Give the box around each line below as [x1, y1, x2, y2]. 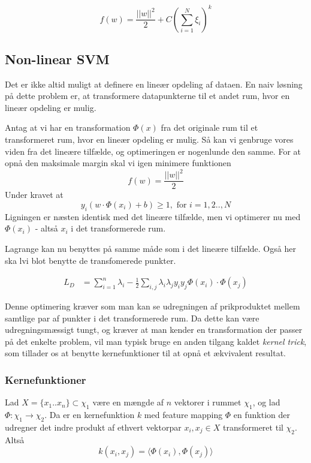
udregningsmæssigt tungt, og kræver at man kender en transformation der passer [5, 323, 303, 336]
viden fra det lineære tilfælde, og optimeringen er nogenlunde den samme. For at [5, 145, 301, 157]
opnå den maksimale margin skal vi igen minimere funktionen [5, 157, 231, 169]
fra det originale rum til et [161, 121, 258, 134]
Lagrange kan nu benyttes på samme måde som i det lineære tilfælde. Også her [5, 242, 296, 254]
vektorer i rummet [174, 396, 241, 408]
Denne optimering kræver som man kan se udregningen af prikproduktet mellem [5, 300, 300, 312]
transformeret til [222, 420, 283, 433]
